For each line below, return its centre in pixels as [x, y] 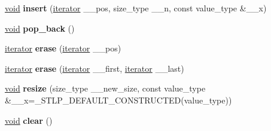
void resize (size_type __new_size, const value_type [105, 88]
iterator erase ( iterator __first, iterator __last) [95, 68]
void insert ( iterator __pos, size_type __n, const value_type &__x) [136, 8]
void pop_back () [40, 28]
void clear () [29, 120]
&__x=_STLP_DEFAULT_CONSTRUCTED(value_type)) [118, 100]
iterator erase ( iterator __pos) [63, 48]
